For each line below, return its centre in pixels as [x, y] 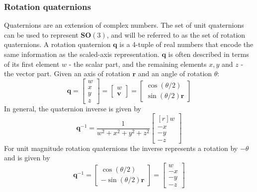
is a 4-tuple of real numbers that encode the [186, 44]
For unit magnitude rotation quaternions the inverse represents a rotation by [121, 148]
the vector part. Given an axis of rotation [67, 73]
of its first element [32, 64]
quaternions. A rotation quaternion [57, 44]
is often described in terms [209, 54]
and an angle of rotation [175, 73]
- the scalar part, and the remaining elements [138, 64]
